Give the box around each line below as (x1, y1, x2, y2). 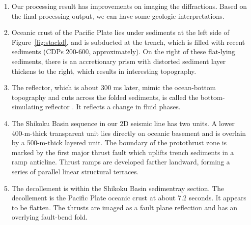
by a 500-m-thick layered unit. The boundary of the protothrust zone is (11, 137, 227, 148)
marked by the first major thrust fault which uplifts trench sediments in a (11, 147, 234, 157)
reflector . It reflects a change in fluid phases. (45, 101, 181, 112)
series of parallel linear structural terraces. (11, 166, 139, 176)
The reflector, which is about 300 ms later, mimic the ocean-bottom (11, 82, 216, 93)
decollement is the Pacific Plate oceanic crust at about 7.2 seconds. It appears (11, 193, 247, 203)
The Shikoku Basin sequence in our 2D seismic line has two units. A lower (11, 118, 235, 128)
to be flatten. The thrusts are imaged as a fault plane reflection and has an (11, 202, 238, 212)
